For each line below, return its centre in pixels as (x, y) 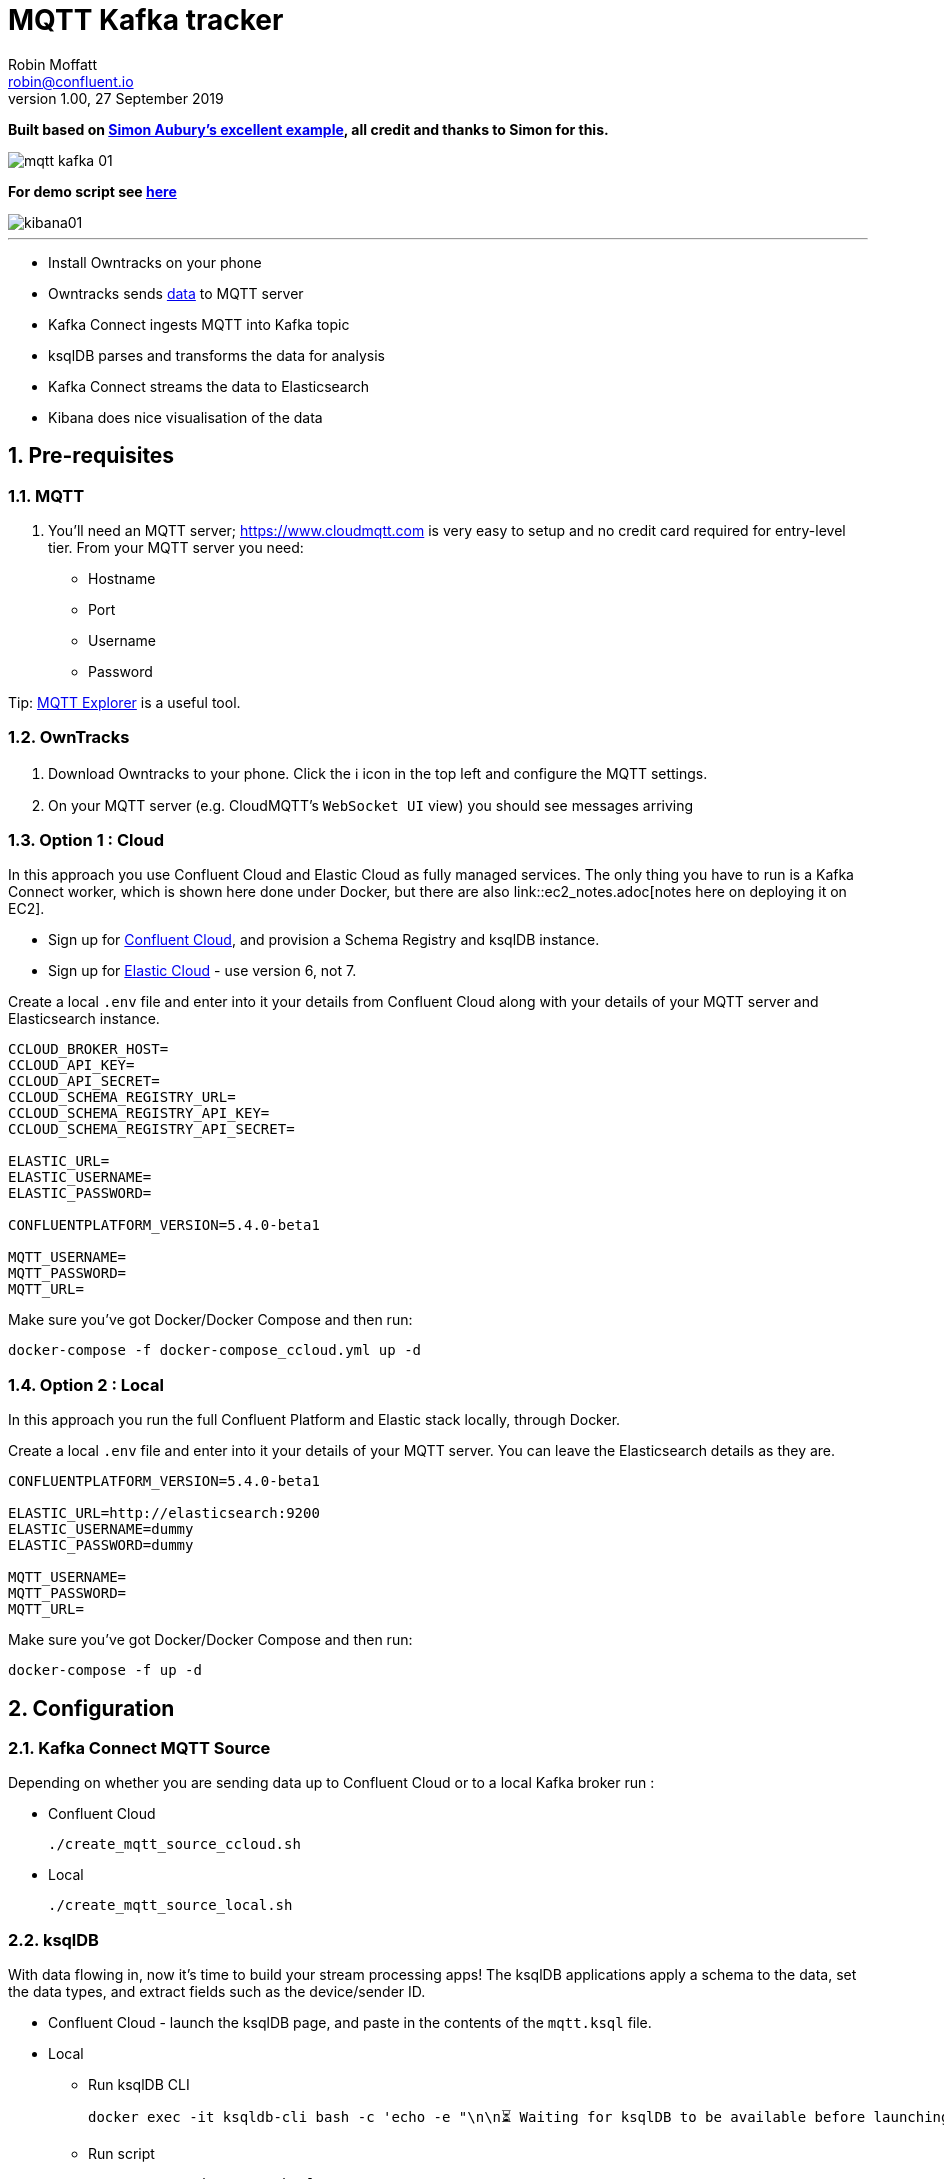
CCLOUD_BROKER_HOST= (88, 1049)
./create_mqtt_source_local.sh (170, 1905)
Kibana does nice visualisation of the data (185, 417)
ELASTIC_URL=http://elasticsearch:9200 (164, 1513)
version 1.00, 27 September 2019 (116, 98)
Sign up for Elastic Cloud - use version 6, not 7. (202, 971)
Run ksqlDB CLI (139, 2085)
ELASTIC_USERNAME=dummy (101, 1529)
